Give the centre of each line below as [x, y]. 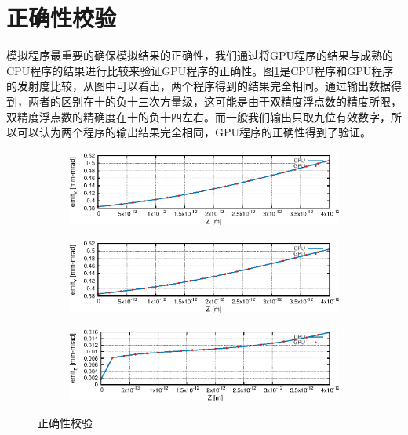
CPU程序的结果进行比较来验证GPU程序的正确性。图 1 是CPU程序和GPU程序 [200, 70]
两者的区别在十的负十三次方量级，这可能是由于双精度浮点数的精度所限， [215, 101]
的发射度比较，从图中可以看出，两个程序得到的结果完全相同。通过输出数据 [199, 86]
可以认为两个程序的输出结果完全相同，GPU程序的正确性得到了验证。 [194, 132]
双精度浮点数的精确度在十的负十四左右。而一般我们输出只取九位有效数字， [199, 116]
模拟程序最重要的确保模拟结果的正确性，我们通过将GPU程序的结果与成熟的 [200, 55]
